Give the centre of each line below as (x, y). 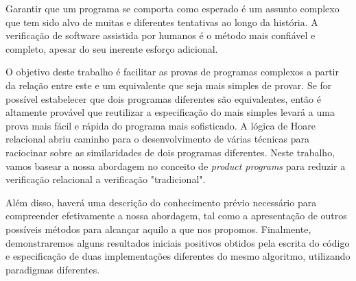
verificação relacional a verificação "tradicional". (106, 179)
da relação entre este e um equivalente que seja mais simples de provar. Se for (169, 85)
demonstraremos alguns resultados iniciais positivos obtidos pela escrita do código (178, 242)
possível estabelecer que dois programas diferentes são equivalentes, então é (163, 98)
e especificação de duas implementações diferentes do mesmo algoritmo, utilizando (178, 256)
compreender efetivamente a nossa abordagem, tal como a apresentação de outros (176, 216)
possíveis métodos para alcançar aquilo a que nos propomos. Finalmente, (158, 229)
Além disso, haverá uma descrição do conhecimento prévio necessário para (161, 202)
